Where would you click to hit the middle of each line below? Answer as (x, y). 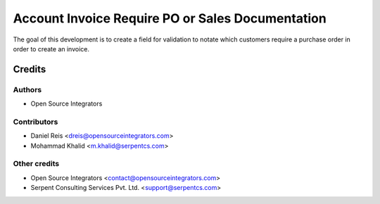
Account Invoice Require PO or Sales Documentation (170, 18)
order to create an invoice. (51, 49)
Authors (27, 89)
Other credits (36, 164)
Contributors (36, 122)
